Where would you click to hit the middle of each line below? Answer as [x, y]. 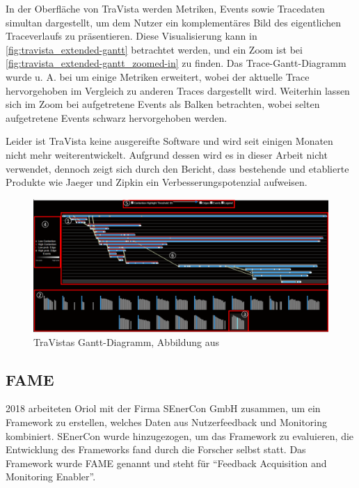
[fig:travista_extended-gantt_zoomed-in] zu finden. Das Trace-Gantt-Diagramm [176, 63]
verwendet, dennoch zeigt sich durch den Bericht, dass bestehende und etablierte [177, 168]
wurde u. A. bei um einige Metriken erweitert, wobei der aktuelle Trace [158, 76]
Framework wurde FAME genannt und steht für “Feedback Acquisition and [166, 463]
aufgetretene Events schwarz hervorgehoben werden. [117, 117]
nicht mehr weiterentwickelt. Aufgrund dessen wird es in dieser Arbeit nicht [167, 154]
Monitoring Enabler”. [51, 477]
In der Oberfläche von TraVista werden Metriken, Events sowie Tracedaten [165, 8]
